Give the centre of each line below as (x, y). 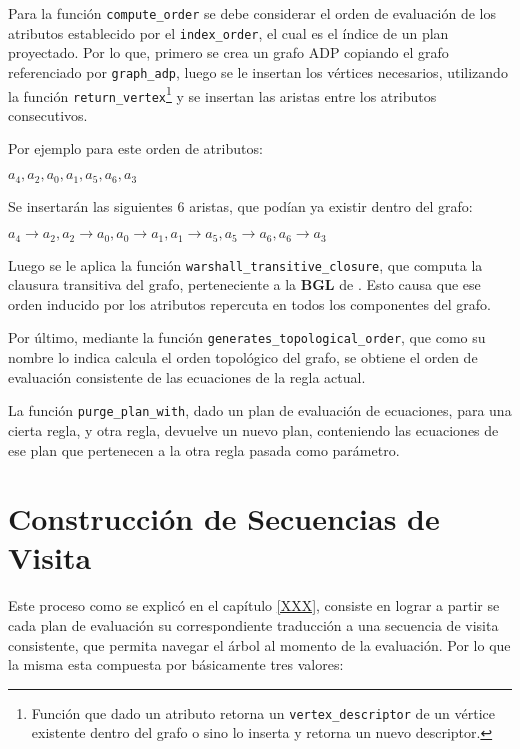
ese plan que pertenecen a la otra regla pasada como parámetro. (204, 449)
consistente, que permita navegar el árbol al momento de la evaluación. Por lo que (259, 644)
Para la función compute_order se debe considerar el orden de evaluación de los (252, 13)
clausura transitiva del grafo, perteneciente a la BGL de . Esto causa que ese (244, 284)
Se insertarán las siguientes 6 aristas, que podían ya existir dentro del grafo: (240, 205)
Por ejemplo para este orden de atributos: (135, 148)
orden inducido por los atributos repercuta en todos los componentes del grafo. (249, 303)
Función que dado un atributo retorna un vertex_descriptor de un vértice (263, 712)
